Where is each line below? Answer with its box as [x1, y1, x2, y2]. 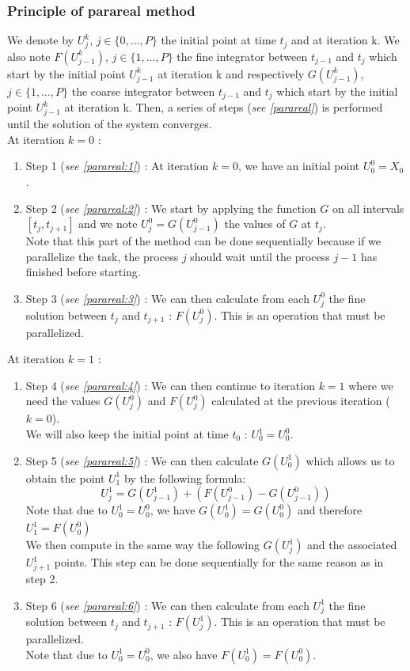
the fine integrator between [177, 47, 308, 64]
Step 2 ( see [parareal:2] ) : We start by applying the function [25, 199, 317, 216]
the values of [224, 215, 286, 232]
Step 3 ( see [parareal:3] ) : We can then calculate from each [25, 290, 309, 306]
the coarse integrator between [71, 82, 215, 99]
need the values [25, 392, 101, 409]
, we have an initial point [238, 157, 360, 174]
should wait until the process [190, 248, 330, 264]
